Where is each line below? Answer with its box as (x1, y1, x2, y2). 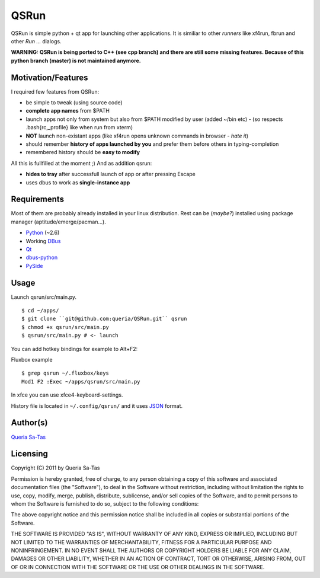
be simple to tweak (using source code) (25, 99, 123, 106)
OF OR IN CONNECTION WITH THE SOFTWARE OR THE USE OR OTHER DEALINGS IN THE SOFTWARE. (11, 563, 265, 570)
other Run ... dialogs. (11, 37, 62, 44)
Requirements (11, 194, 65, 205)
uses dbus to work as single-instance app (25, 178, 130, 186)
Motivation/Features (11, 72, 88, 82)
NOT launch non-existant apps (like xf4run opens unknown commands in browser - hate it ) (25, 132, 249, 139)
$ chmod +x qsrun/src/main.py (21, 324, 110, 330)
